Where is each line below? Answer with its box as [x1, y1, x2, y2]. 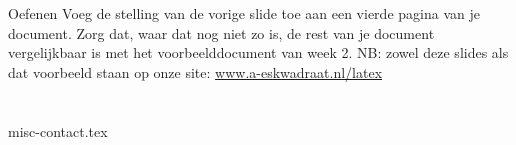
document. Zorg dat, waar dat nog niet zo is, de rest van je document [8, 22, 435, 43]
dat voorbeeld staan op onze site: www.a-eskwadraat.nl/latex [8, 61, 383, 82]
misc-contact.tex [8, 120, 108, 141]
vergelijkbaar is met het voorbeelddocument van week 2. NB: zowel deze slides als [8, 42, 509, 63]
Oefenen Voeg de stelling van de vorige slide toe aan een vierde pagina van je [8, 3, 480, 23]
